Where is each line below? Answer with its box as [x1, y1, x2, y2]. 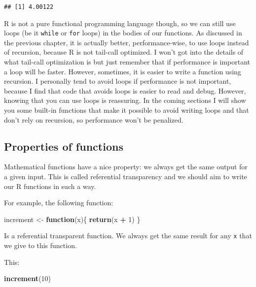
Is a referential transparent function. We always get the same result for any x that [4, 230, 252, 241]
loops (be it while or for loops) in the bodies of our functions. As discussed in [4, 28, 242, 38]
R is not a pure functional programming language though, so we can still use [4, 18, 236, 28]
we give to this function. [4, 240, 77, 251]
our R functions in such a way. [4, 181, 96, 191]
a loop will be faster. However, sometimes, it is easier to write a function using [4, 66, 241, 76]
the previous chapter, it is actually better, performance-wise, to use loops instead [4, 37, 249, 47]
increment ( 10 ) [4, 273, 51, 284]
